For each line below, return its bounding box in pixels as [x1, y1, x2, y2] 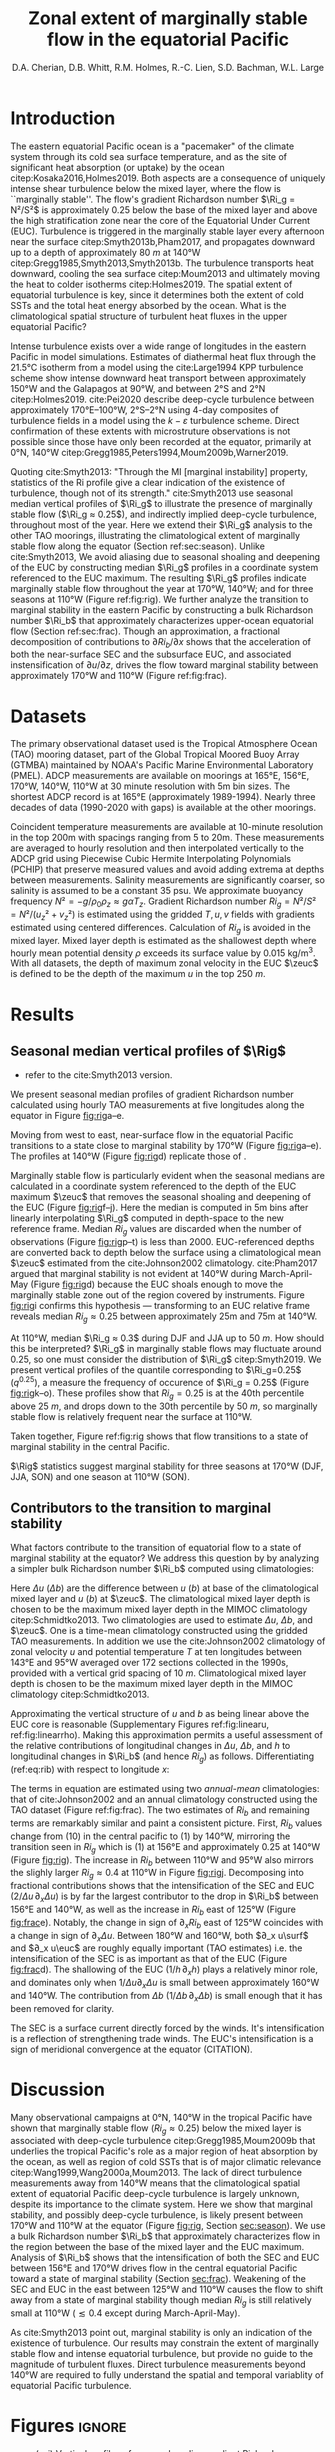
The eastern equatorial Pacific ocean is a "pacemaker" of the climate [10, 140, 295, 152]
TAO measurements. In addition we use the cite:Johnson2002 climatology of [10, 1635, 326, 1647]
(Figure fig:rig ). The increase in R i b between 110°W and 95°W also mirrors [10, 1853, 314, 1868]
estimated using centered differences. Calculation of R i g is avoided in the [10, 922, 312, 936]
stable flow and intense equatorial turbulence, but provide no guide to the [10, 2348, 313, 2360]
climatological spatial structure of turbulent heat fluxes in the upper [10, 310, 288, 322]
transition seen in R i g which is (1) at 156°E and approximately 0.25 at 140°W [10, 1840, 321, 1855]
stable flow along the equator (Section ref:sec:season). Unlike [10, 540, 265, 552]
